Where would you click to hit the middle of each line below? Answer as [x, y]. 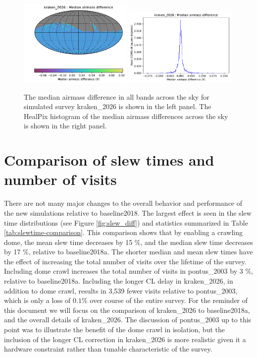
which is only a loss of [37, 300]
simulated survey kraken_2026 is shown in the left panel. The [118, 106]
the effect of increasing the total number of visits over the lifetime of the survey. [125, 261]
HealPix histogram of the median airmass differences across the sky [126, 116]
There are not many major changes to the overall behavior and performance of [123, 203]
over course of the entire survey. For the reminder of [169, 300]
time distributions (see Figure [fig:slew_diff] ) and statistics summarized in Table [126, 222]
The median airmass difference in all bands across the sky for [117, 96]
